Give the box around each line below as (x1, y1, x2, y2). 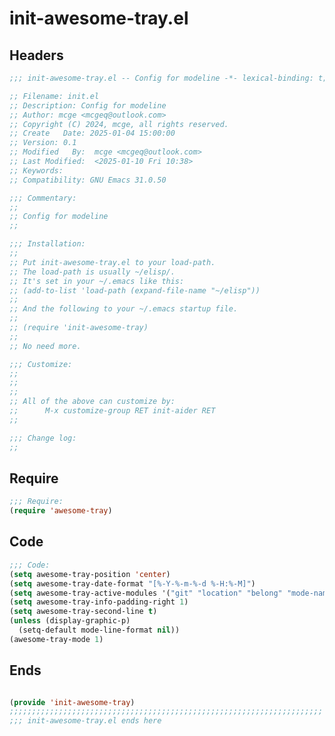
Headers (9, 47, 64, 64)
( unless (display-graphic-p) (9, 616, 131, 626)
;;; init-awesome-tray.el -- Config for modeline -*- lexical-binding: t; (9, 73, 328, 83)
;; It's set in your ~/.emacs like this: (9, 276, 185, 286)
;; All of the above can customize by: (9, 397, 176, 407)
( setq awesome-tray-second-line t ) (9, 607, 158, 617)
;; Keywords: (9, 165, 64, 176)
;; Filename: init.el (9, 91, 100, 101)
